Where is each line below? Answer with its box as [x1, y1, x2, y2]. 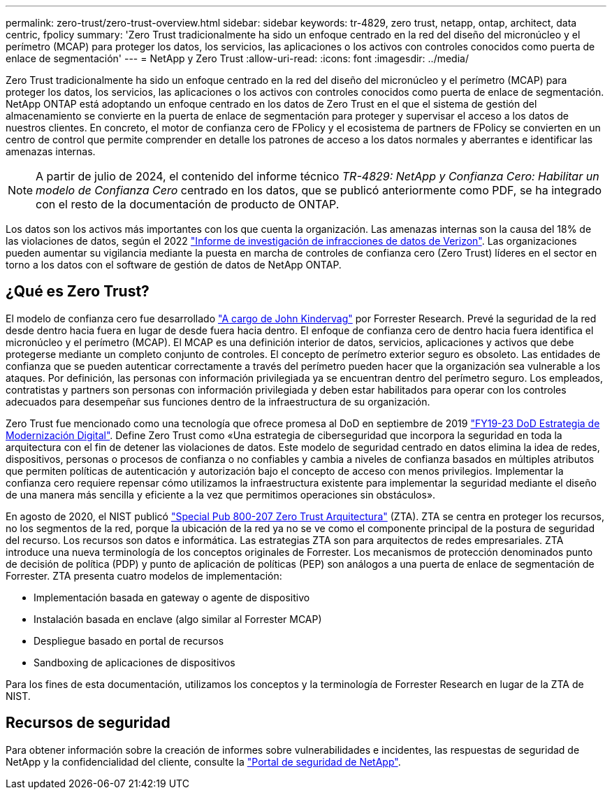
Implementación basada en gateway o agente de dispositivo [34, 591, 310, 603]
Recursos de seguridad [6, 714, 170, 732]
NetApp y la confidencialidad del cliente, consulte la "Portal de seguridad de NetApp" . [6, 755, 401, 768]
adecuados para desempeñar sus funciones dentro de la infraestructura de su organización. [6, 395, 430, 408]
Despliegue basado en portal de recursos [34, 634, 224, 647]
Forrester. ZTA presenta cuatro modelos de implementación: [6, 569, 282, 582]
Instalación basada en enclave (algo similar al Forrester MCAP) [34, 613, 322, 625]
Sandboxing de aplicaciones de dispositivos [34, 656, 235, 668]
